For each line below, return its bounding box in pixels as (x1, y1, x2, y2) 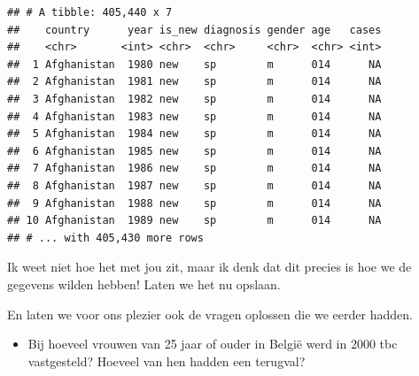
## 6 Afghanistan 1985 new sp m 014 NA (7, 144, 382, 157)
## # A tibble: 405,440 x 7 (7, 6, 173, 19)
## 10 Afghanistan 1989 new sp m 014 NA (7, 214, 382, 227)
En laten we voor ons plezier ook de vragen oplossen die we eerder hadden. (7, 304, 413, 323)
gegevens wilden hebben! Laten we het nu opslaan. (7, 274, 281, 293)
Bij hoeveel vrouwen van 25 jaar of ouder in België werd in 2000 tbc (27, 334, 398, 353)
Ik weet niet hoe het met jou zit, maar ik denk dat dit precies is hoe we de (7, 257, 412, 276)
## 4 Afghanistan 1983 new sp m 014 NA (7, 110, 382, 123)
